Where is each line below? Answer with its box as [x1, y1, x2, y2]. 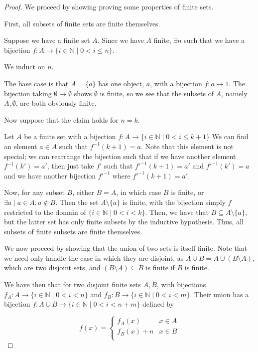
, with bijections [156, 279, 206, 290]
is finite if [145, 262, 175, 273]
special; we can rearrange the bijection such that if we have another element [4, 151, 236, 161]
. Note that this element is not [140, 141, 234, 151]
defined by [142, 299, 174, 309]
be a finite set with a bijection [24, 131, 116, 142]
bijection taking [4, 88, 52, 98]
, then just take [47, 161, 94, 171]
